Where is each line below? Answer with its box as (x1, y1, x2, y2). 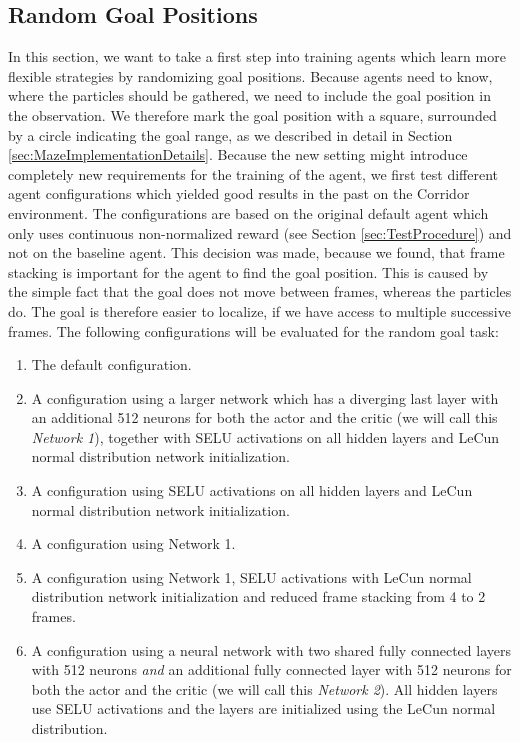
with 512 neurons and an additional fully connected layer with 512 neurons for (31, 659, 512, 680)
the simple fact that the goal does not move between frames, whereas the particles (8, 281, 512, 302)
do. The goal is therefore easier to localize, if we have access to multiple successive (8, 300, 511, 321)
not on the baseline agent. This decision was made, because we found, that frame (8, 242, 505, 263)
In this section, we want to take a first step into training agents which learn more (8, 46, 506, 67)
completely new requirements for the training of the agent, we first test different (8, 163, 499, 184)
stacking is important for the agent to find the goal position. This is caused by (8, 261, 489, 282)
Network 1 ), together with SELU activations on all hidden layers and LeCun (31, 426, 500, 447)
